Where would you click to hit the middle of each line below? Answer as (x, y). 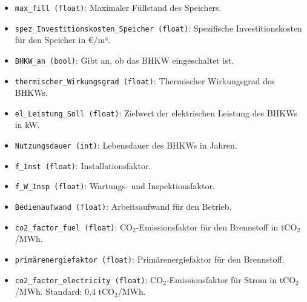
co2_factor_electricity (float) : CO (89, 279)
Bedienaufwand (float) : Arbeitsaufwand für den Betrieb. (123, 206)
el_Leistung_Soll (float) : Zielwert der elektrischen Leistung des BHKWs (156, 112)
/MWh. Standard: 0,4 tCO (64, 291)
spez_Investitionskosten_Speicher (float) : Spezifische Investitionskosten (158, 28)
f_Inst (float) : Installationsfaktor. (83, 165)
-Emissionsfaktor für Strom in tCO (231, 279)
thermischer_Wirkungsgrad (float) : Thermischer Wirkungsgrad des (145, 80)
